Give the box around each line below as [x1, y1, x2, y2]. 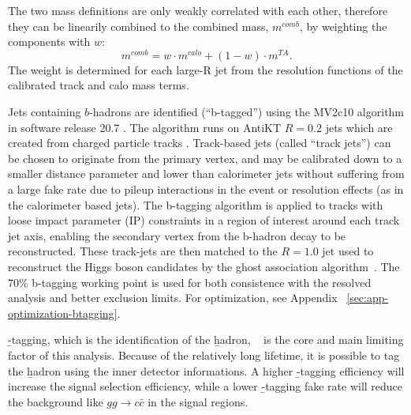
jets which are [325, 119, 393, 135]
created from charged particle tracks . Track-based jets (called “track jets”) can [8, 134, 391, 151]
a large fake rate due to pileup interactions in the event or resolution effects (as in [8, 181, 404, 198]
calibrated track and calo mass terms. [8, 77, 189, 93]
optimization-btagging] [8, 304, 118, 321]
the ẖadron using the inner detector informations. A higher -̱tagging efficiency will [8, 362, 405, 379]
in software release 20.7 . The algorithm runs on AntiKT [8, 119, 282, 135]
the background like [8, 393, 103, 409]
